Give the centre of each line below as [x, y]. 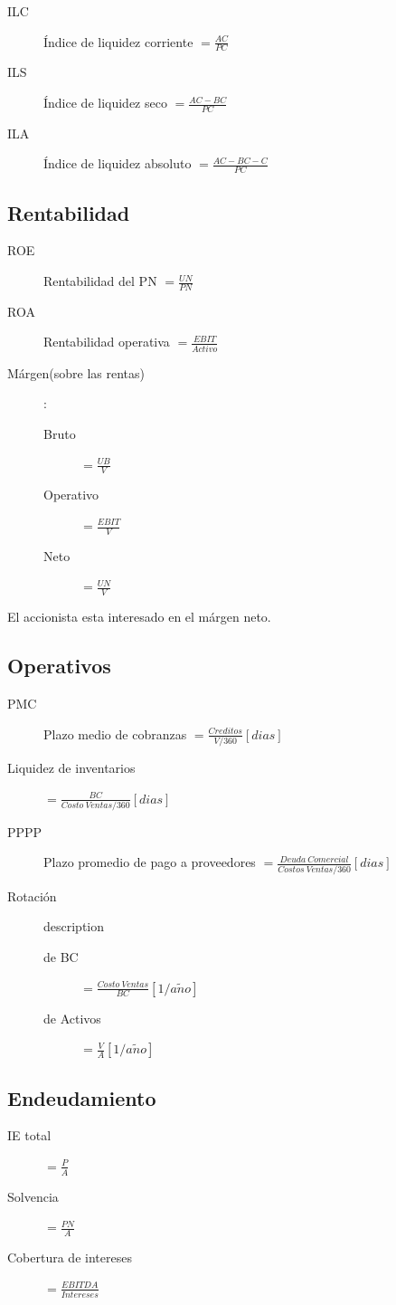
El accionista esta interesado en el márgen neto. [139, 617]
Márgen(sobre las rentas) [76, 372]
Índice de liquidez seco [105, 103]
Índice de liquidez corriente [118, 41]
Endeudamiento [82, 1097]
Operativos [59, 666]
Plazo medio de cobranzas [115, 733]
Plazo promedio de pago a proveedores [150, 862]
